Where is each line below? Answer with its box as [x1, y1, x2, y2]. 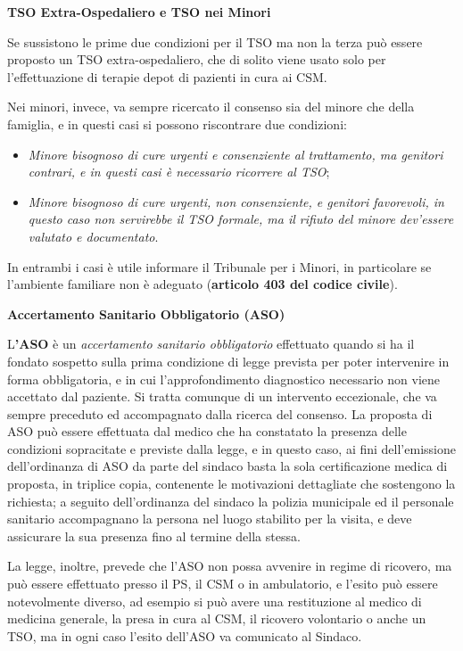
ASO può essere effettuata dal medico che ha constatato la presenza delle [7, 422, 407, 441]
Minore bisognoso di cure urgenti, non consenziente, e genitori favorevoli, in [28, 192, 444, 210]
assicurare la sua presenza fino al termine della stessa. [7, 526, 301, 545]
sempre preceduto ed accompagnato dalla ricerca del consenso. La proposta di [7, 404, 433, 423]
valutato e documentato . [28, 227, 159, 245]
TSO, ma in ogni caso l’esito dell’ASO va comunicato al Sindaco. [7, 626, 362, 645]
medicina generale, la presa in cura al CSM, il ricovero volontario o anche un [7, 609, 426, 628]
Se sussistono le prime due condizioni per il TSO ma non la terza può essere [7, 32, 423, 51]
